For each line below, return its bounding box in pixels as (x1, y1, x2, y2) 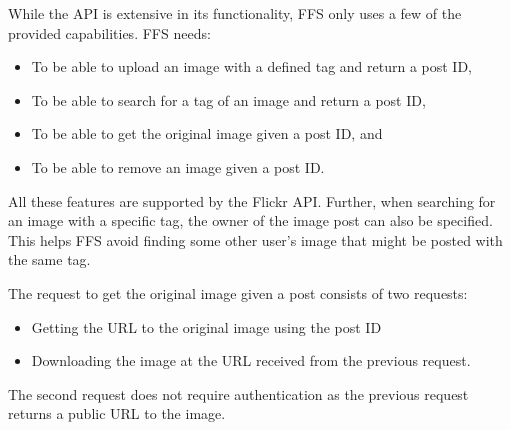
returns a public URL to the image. (8, 403, 226, 424)
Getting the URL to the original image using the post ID (31, 316, 382, 337)
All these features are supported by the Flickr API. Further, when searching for (8, 190, 496, 211)
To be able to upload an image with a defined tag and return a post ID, (31, 56, 472, 77)
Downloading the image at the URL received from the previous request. (31, 350, 471, 371)
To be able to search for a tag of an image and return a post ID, (31, 89, 426, 110)
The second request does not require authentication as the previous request (8, 383, 469, 404)
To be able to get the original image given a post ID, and (31, 123, 383, 144)
